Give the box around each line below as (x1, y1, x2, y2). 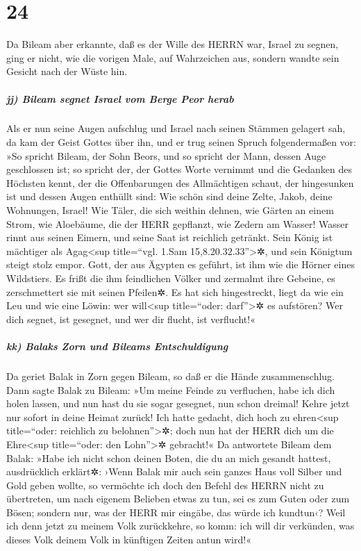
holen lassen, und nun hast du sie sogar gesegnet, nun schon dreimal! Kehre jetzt (6, 396, 350, 411)
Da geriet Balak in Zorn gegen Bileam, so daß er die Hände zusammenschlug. (6, 368, 335, 383)
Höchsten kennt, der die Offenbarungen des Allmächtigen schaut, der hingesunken (6, 175, 354, 190)
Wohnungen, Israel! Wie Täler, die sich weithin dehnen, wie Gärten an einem (6, 203, 334, 217)
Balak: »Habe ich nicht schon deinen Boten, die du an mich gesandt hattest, (6, 450, 331, 465)
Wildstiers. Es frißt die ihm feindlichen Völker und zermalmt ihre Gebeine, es (6, 271, 335, 285)
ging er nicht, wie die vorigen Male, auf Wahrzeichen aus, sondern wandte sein (6, 50, 339, 65)
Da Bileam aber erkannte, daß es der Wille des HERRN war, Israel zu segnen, (6, 37, 339, 51)
